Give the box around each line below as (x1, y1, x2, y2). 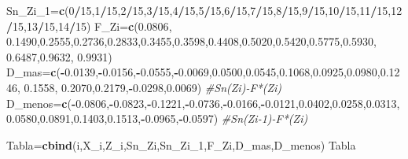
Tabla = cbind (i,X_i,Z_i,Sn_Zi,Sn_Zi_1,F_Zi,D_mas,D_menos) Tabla (6, 136, 356, 153)
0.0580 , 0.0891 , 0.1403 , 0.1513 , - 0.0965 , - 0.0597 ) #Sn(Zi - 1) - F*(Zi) (6, 110, 308, 127)
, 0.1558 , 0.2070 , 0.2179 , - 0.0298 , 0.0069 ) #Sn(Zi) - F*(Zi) (17, 79, 282, 95)
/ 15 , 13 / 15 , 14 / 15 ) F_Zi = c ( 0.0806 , (6, 17, 172, 34)
